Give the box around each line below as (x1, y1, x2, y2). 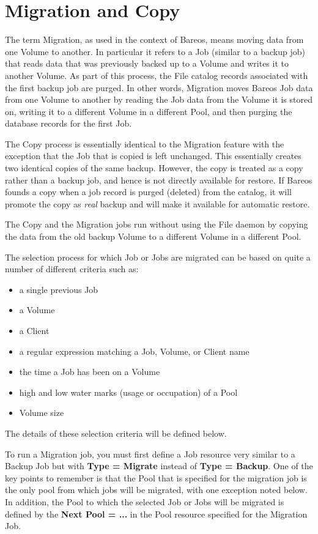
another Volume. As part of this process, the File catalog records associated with (5, 69, 308, 81)
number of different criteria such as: (5, 262, 139, 275)
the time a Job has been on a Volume (19, 365, 160, 378)
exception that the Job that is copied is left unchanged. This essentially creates (5, 149, 301, 162)
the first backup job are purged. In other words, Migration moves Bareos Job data (5, 81, 313, 94)
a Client (19, 324, 50, 336)
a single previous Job (19, 283, 98, 295)
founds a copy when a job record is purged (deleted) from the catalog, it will (5, 185, 292, 198)
